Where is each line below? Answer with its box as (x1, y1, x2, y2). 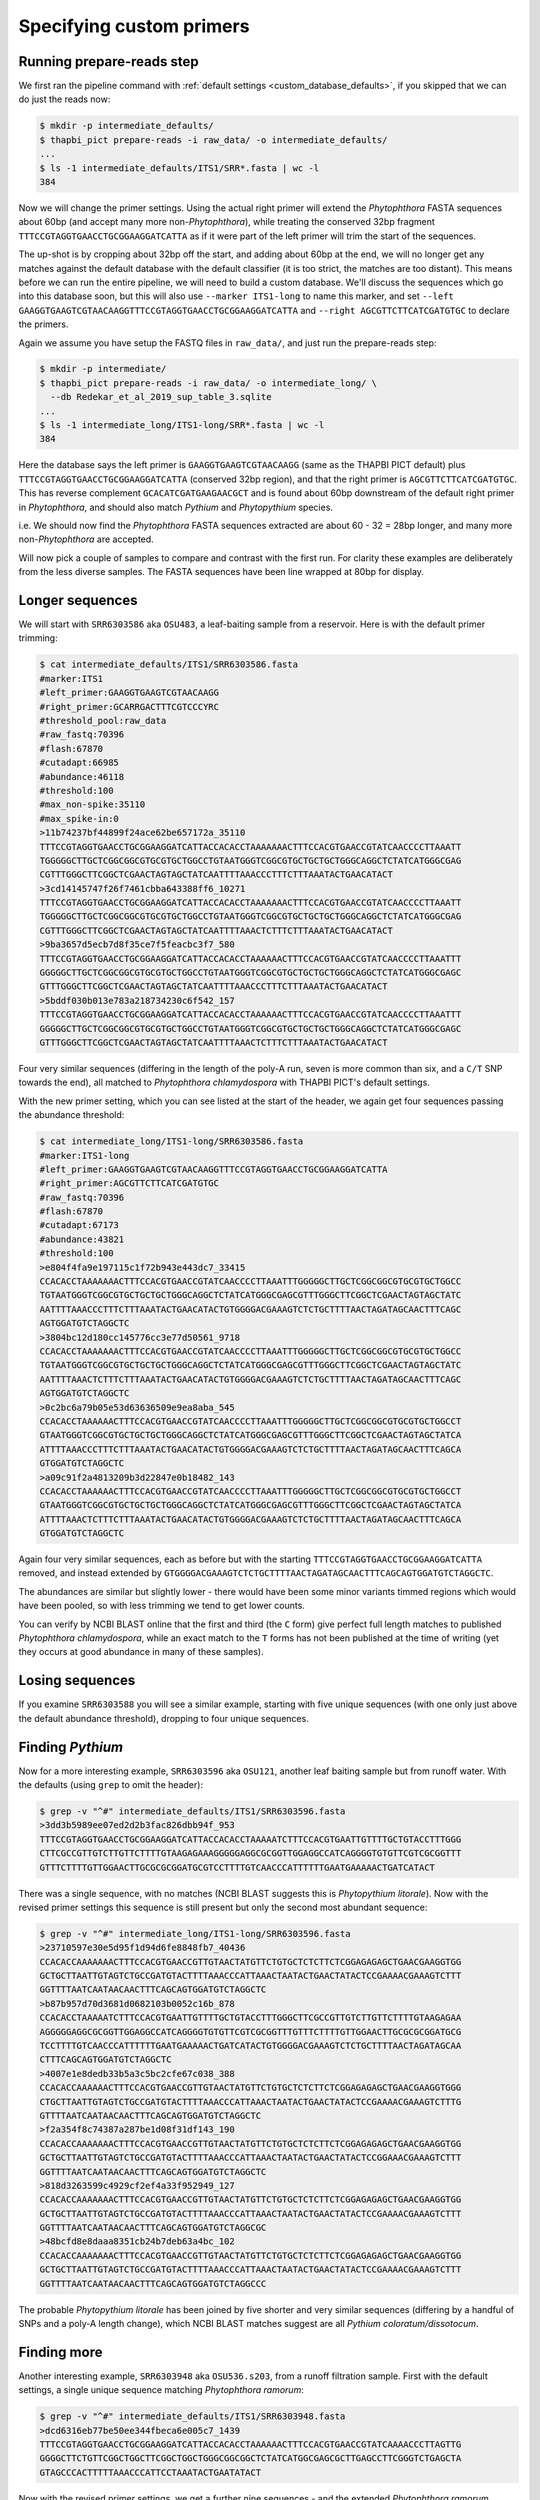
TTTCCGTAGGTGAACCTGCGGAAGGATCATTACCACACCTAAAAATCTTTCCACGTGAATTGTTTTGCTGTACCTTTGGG (39, 1833, 462, 1845)
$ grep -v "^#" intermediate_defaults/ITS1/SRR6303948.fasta (39, 2411, 346, 2422)
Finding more (18, 2343, 103, 2360)
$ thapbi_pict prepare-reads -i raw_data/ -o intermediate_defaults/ (39, 134, 388, 145)
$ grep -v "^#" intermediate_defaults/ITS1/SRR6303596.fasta (39, 1805, 346, 1817)
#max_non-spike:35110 (39, 799, 146, 810)
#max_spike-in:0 (39, 813, 120, 824)
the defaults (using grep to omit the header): (18, 1778, 204, 1790)
